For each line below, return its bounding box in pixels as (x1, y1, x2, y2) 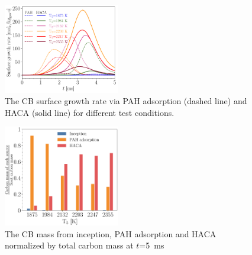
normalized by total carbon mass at (5, 239, 134, 251)
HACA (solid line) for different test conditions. (5, 106, 175, 118)
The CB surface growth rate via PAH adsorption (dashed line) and (5, 95, 247, 107)
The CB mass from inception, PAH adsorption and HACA (5, 227, 217, 240)
